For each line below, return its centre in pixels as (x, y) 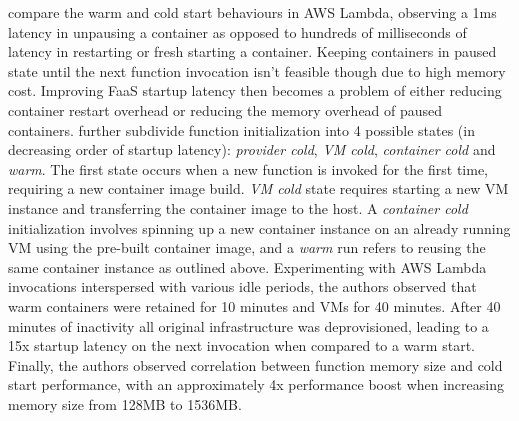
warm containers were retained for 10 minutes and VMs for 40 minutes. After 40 (254, 305)
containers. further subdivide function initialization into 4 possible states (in (241, 129)
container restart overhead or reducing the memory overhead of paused (225, 109)
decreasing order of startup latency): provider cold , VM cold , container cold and (252, 149)
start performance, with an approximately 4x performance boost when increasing (256, 384)
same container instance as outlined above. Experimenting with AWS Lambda (247, 266)
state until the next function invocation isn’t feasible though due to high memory (257, 70)
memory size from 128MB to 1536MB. (125, 403)
